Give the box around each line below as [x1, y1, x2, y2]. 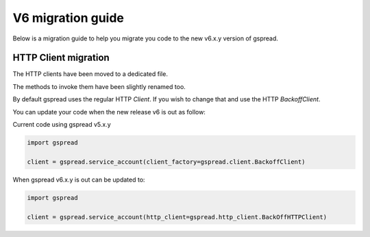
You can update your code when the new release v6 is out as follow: [12, 108, 206, 116]
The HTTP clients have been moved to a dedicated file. [12, 70, 168, 78]
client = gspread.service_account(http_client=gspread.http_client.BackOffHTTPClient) [27, 213, 328, 221]
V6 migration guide [12, 10, 125, 25]
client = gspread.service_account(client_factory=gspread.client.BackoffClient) [27, 158, 306, 166]
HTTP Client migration [12, 52, 110, 64]
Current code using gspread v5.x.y [12, 121, 111, 129]
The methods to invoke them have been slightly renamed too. [12, 82, 186, 90]
